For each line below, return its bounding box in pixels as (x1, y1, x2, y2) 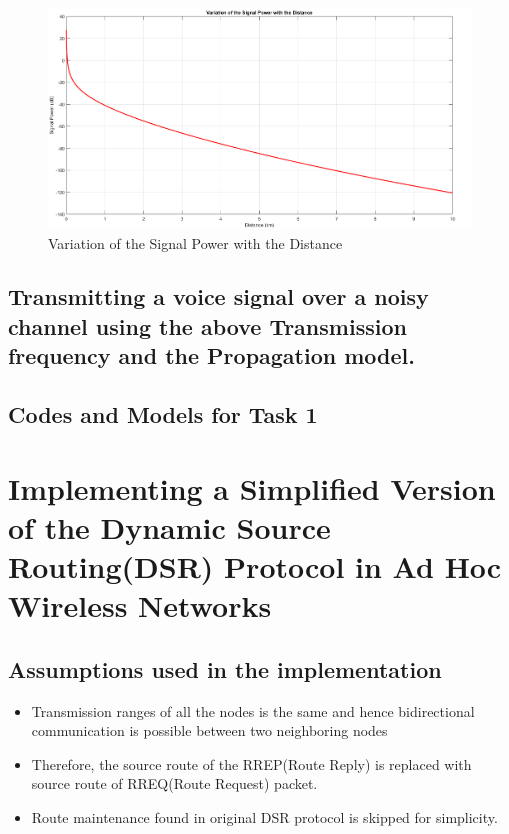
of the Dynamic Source (8, 506, 331, 547)
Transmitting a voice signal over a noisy (8, 281, 429, 312)
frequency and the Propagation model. (8, 340, 415, 371)
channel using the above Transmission (8, 310, 407, 341)
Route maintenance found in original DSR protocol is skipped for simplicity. (31, 806, 498, 827)
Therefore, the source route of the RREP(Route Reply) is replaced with (31, 753, 472, 774)
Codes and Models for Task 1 (8, 399, 318, 430)
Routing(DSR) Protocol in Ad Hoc (8, 546, 502, 586)
